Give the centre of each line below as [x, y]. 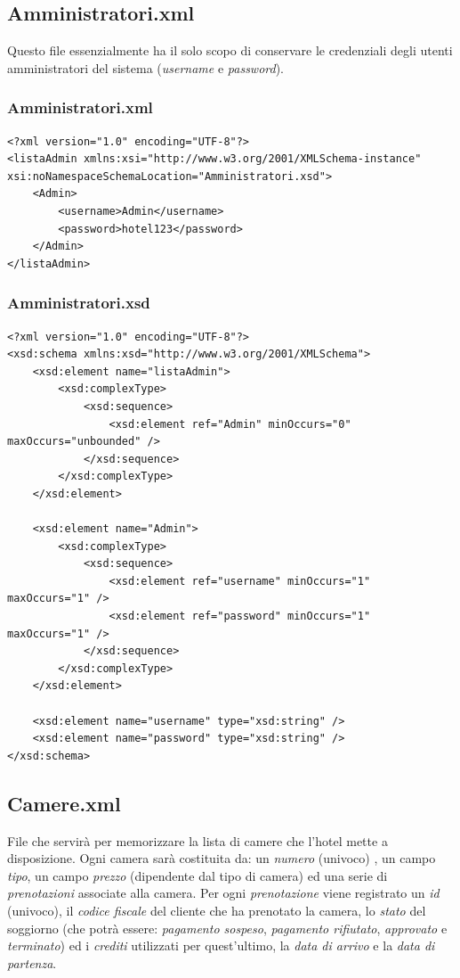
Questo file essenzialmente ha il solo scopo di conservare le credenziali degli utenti [230, 50]
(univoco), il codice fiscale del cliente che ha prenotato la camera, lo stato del [217, 910]
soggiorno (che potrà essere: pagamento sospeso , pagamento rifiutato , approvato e [227, 928]
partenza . [32, 962]
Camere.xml [64, 803]
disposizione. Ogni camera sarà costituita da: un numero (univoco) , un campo [222, 858]
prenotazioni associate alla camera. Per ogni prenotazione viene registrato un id [223, 893]
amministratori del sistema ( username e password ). [146, 67]
